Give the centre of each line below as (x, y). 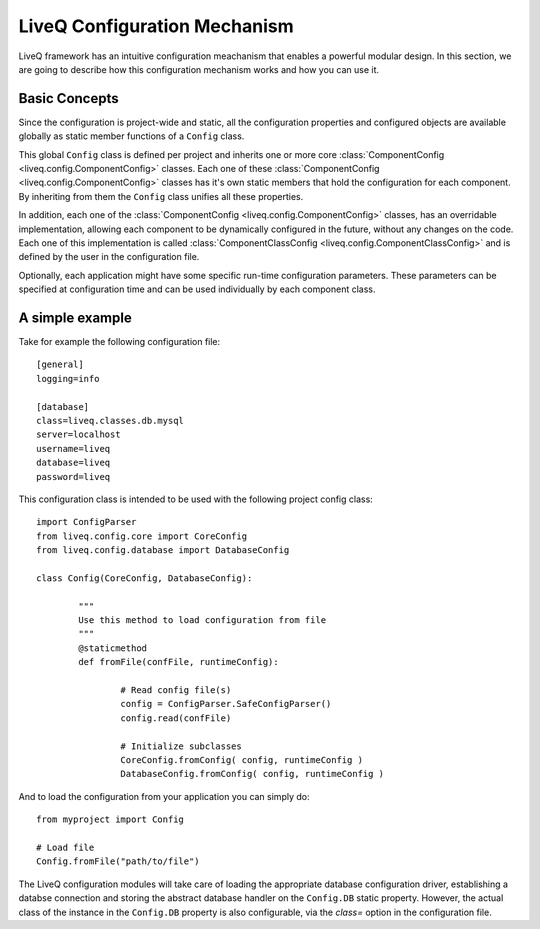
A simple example (75, 317)
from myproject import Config (110, 819)
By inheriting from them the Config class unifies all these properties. (161, 196)
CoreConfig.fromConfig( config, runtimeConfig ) (242, 759)
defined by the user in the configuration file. (109, 257)
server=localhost (78, 434)
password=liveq (73, 476)
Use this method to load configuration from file (202, 620)
